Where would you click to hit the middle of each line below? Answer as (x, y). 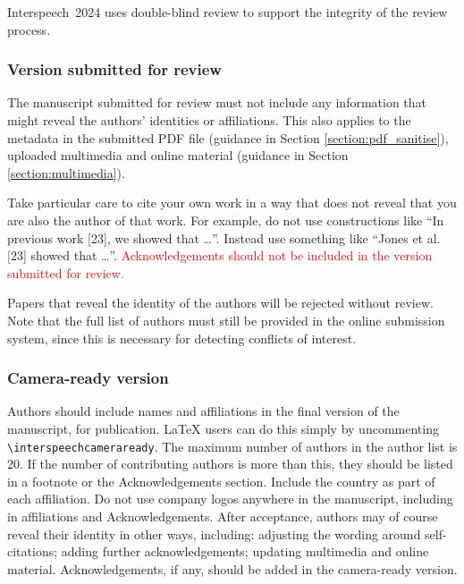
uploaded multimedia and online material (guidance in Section (178, 155)
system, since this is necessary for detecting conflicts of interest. (182, 338)
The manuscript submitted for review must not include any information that (217, 102)
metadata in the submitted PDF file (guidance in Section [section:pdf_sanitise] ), (228, 137)
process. (29, 29)
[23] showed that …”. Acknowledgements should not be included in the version (220, 255)
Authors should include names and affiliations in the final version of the (203, 411)
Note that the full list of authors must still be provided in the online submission (226, 320)
